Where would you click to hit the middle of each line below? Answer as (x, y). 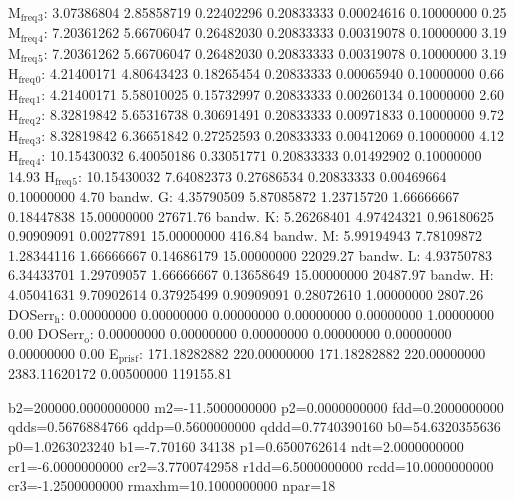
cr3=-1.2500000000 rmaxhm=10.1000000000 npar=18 (172, 485)
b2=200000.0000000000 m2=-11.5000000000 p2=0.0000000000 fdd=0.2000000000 (256, 406)
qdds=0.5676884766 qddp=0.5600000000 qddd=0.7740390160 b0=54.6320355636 (254, 426)
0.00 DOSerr (46, 333)
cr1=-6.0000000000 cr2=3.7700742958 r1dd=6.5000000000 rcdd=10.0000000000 (251, 465)
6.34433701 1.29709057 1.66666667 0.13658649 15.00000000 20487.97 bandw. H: (251, 274)
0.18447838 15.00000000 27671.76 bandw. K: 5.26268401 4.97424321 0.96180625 (251, 215)
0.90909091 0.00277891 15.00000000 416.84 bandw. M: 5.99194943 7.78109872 (245, 235)
